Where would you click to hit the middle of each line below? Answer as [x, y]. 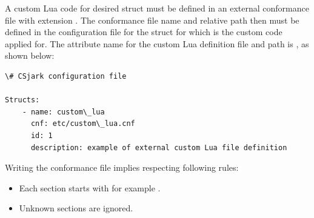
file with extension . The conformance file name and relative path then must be [152, 20]
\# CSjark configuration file [66, 76]
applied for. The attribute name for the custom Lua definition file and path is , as [157, 43]
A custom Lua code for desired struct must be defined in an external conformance [157, 8]
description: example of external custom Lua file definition [159, 147]
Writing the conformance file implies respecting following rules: [122, 167]
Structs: [22, 100]
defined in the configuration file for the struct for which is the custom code [144, 32]
